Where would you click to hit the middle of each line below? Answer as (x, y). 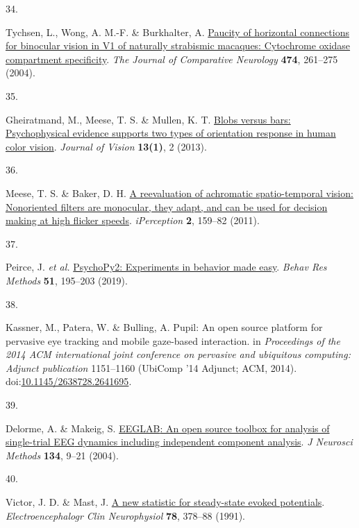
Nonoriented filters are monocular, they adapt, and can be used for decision (167, 206)
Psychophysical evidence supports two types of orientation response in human (171, 133)
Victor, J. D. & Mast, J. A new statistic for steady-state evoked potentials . (165, 502)
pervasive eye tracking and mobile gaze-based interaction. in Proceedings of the (173, 340)
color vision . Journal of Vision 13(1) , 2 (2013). (106, 146)
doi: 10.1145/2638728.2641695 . (69, 381)
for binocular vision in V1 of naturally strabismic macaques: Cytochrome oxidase (178, 45)
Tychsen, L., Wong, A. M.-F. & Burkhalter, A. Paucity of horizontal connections (177, 32)
